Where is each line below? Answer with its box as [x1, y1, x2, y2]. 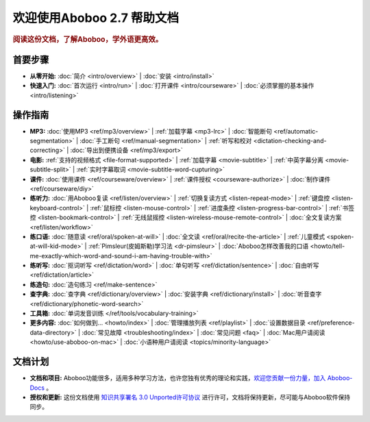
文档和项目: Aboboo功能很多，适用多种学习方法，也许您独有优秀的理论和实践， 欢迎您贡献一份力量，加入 [29, 374, 326, 382]
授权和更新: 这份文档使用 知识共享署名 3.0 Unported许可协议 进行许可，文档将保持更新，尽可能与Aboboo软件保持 [29, 393, 351, 401]
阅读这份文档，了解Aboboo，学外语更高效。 [12, 34, 163, 44]
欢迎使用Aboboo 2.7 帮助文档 [12, 10, 180, 25]
